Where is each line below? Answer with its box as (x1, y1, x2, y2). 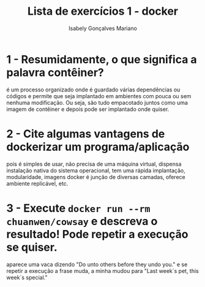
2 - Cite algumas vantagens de (6, 127, 165, 140)
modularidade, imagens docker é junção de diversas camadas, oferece (6, 173, 185, 180)
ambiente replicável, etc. (6, 180, 69, 187)
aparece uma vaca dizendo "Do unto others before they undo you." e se (6, 261, 188, 268)
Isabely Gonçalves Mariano (68, 25, 138, 32)
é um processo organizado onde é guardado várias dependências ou (6, 86, 181, 93)
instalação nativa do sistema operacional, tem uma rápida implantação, (6, 167, 185, 174)
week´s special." (6, 274, 48, 281)
